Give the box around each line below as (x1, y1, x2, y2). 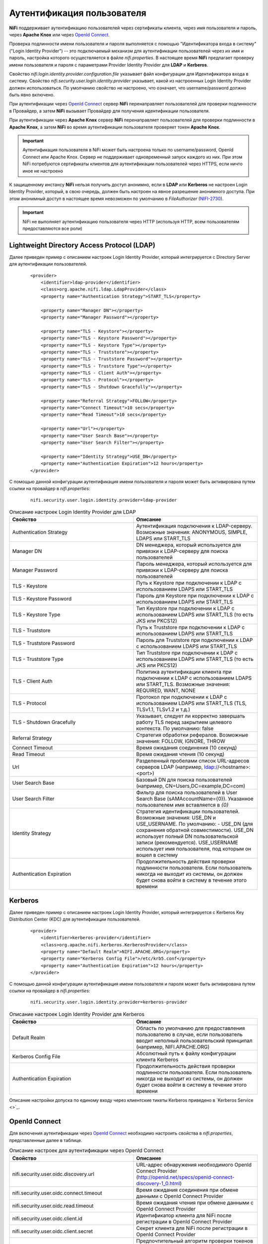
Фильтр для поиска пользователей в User (136, 789, 238, 796)
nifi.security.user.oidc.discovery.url (12, 1170, 94, 1177)
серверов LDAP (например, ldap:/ (136, 764, 218, 771)
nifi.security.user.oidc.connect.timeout (12, 1189, 102, 1196)
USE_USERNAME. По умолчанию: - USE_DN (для (136, 821, 253, 828)
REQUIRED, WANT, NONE (136, 687, 196, 694)
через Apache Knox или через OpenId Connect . (9, 31, 110, 37)
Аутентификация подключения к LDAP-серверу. (136, 522, 253, 529)
